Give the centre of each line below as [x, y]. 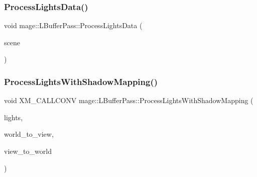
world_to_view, [29, 134]
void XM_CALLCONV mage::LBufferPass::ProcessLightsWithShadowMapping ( [129, 100]
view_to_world [28, 151]
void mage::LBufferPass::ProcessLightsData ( [73, 25]
